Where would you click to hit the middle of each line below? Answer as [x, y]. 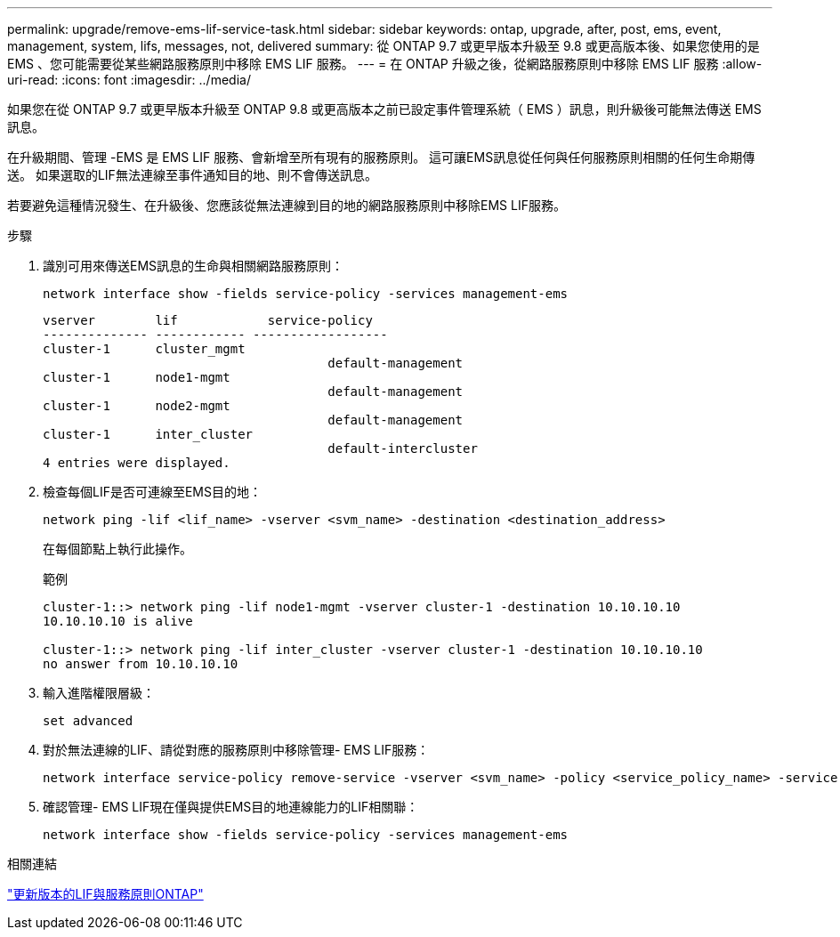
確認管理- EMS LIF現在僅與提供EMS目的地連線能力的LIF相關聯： [231, 807]
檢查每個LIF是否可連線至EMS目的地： [152, 492]
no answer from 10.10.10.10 [141, 664]
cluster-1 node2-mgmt [137, 406]
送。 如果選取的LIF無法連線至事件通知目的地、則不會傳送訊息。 [192, 175]
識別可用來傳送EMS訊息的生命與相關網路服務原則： [194, 266]
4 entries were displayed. [137, 463]
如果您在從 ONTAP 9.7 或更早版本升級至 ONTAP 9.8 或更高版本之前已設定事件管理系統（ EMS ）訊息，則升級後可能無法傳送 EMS [384, 109]
